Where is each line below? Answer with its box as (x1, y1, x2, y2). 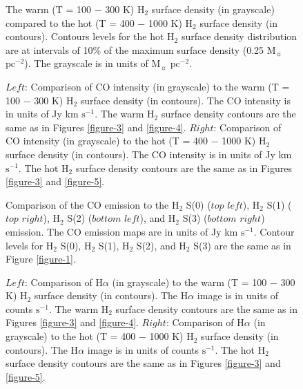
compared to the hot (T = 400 (6, 15, 135, 30)
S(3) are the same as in (193, 238, 291, 252)
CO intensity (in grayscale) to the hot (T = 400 (6, 133, 208, 148)
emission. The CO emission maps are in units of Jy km (6, 224, 238, 238)
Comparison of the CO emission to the (6, 197, 169, 211)
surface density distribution (181, 29, 297, 44)
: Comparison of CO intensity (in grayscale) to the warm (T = (25, 79, 290, 93)
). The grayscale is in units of (24, 56, 148, 70)
